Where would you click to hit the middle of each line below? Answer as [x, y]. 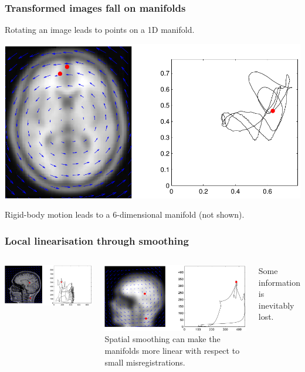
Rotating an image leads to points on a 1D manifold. [100, 30]
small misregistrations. [145, 362]
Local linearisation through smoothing [97, 240]
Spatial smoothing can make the [162, 339]
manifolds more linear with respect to [172, 351]
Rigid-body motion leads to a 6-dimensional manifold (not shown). [125, 214]
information [279, 282]
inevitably [276, 305]
